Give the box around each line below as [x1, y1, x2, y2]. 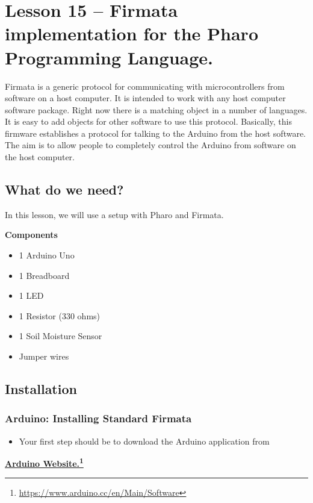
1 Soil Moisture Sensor [19, 330, 102, 342]
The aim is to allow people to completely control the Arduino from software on [5, 139, 296, 151]
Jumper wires [19, 350, 69, 363]
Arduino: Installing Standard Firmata [5, 411, 192, 426]
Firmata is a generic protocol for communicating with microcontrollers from [5, 80, 285, 92]
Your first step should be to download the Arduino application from [19, 434, 270, 447]
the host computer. [5, 151, 75, 163]
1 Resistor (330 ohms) [19, 309, 101, 322]
